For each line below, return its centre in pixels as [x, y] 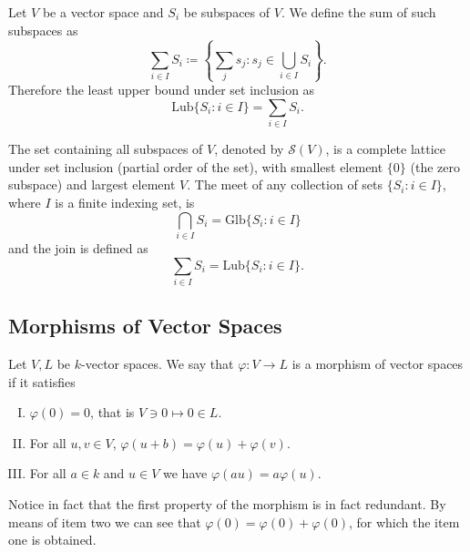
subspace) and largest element [92, 184]
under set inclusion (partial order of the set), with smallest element [196, 166]
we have [185, 473]
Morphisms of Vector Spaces [145, 326]
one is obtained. [52, 540]
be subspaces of [227, 12]
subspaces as [43, 30]
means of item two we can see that [105, 521]
